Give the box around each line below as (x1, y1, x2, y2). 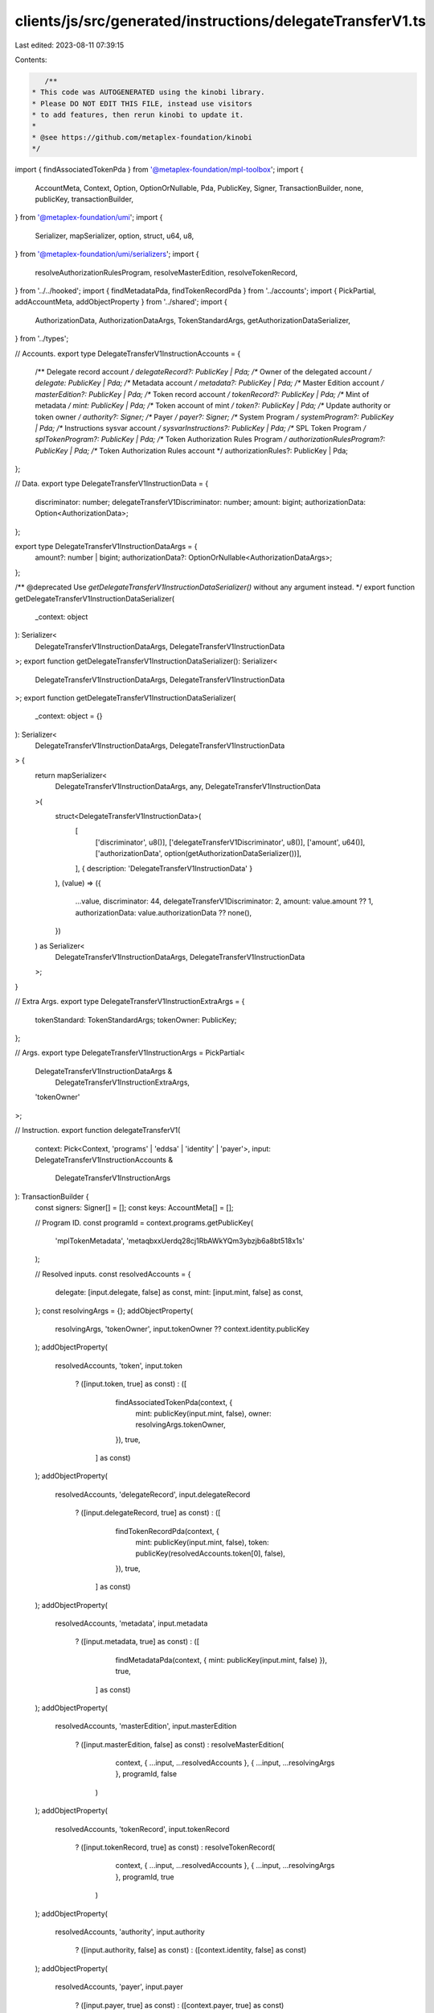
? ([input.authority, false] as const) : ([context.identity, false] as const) (75, 1945, 307, 1955)
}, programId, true (115, 1872, 174, 1882)
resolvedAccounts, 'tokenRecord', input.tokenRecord (55, 1824, 230, 1833)
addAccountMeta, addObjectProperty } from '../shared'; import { (14, 297, 228, 307)
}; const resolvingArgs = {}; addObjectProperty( (35, 1305, 194, 1316)
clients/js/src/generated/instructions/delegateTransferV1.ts (14, 12, 426, 30)
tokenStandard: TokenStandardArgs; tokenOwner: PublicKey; (35, 1015, 237, 1024)
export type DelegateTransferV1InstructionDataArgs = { (14, 542, 198, 552)
